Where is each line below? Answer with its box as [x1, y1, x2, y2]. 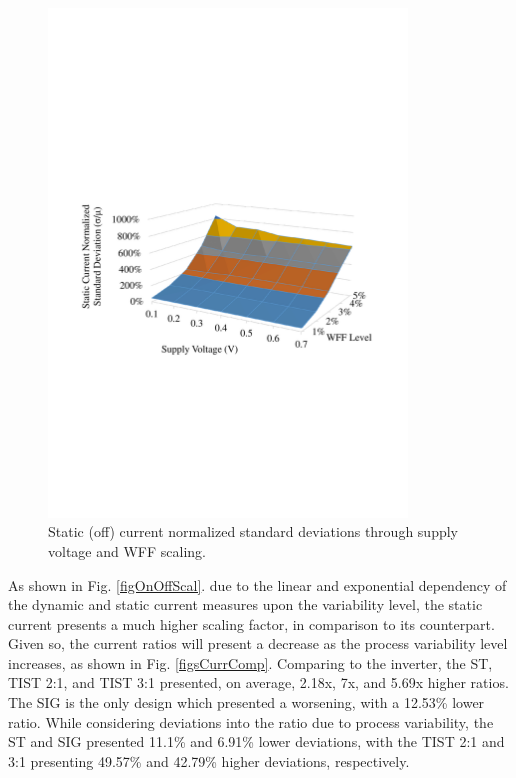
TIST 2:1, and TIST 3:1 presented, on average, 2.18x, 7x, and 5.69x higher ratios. [8, 672, 509, 693]
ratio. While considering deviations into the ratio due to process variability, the [8, 711, 494, 732]
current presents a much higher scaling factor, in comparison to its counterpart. [8, 613, 495, 634]
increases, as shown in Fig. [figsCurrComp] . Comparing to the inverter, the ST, [8, 652, 493, 673]
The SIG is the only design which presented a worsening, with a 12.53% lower [8, 692, 485, 713]
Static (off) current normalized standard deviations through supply [48, 521, 458, 542]
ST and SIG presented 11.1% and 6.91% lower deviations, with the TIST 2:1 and [8, 731, 505, 752]
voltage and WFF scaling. [48, 540, 206, 561]
